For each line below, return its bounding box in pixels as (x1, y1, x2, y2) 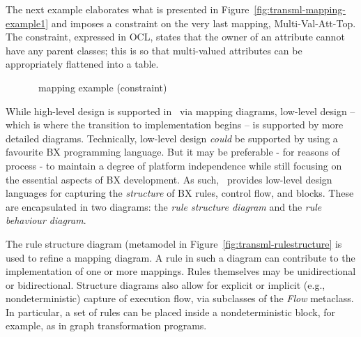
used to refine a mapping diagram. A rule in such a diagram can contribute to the (6, 250, 355, 264)
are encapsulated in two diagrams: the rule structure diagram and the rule (6, 199, 322, 214)
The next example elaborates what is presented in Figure (6, 2, 249, 16)
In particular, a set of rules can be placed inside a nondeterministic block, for (6, 304, 336, 319)
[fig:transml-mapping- (254, 2, 346, 16)
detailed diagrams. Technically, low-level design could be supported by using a (6, 130, 338, 145)
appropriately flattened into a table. (6, 57, 159, 71)
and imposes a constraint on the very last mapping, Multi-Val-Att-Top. (51, 15, 356, 30)
